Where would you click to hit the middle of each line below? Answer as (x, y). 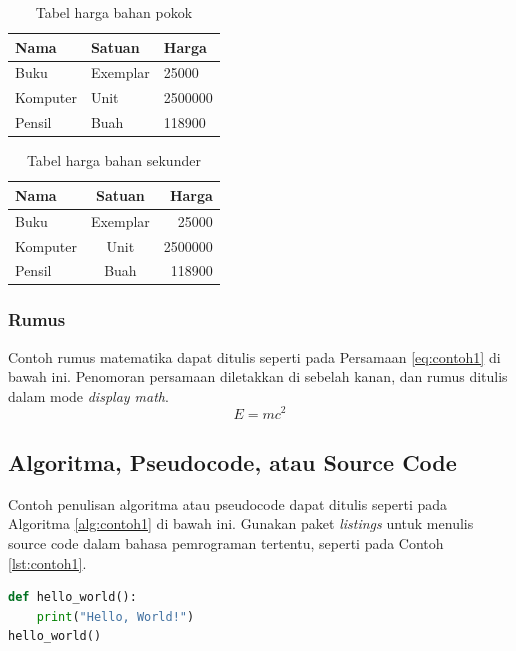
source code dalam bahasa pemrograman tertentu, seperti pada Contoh (226, 542)
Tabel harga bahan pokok (114, 12)
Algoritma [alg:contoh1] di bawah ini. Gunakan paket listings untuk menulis (241, 523)
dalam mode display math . (88, 395)
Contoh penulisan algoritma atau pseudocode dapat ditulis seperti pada (228, 503)
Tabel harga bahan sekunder (113, 160)
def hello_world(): (72, 597)
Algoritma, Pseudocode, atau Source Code (232, 461)
